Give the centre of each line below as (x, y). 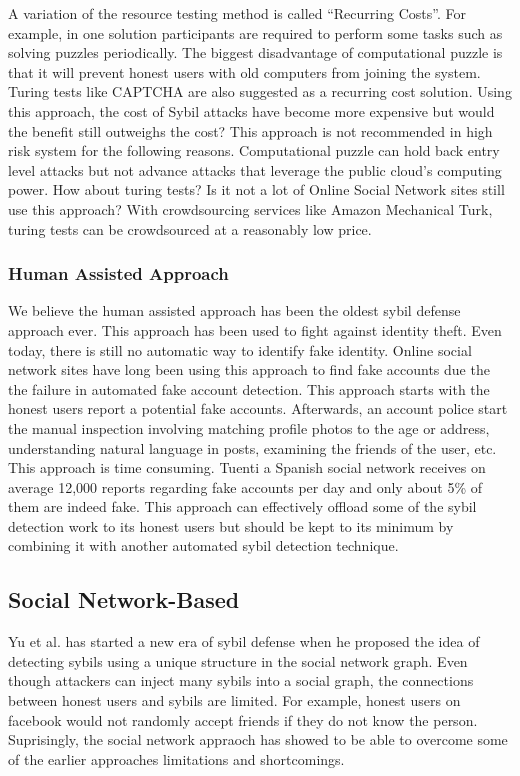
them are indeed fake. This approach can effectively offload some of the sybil (242, 506)
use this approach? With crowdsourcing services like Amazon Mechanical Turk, (250, 208)
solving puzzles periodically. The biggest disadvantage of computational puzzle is (255, 52)
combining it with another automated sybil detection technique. (203, 545)
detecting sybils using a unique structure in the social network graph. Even (238, 660)
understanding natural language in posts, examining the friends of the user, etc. (252, 447)
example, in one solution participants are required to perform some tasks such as (255, 32)
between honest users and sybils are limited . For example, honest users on (234, 700)
